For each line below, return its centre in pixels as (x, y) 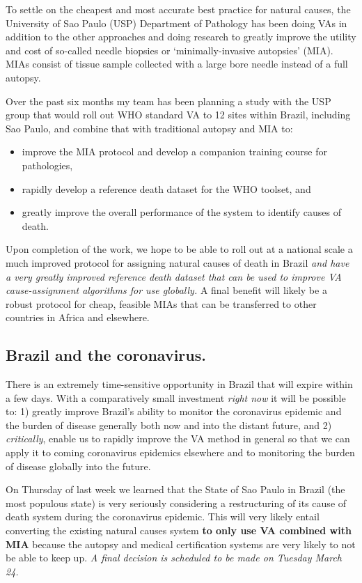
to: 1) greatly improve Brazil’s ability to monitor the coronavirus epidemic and (174, 411)
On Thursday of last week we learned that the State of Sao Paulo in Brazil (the (175, 489)
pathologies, (47, 165)
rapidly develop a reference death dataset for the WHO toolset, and (166, 188)
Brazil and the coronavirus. (106, 355)
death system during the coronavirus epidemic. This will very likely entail (163, 516)
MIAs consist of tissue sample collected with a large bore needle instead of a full (177, 64)
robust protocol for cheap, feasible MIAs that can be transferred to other (161, 303)
